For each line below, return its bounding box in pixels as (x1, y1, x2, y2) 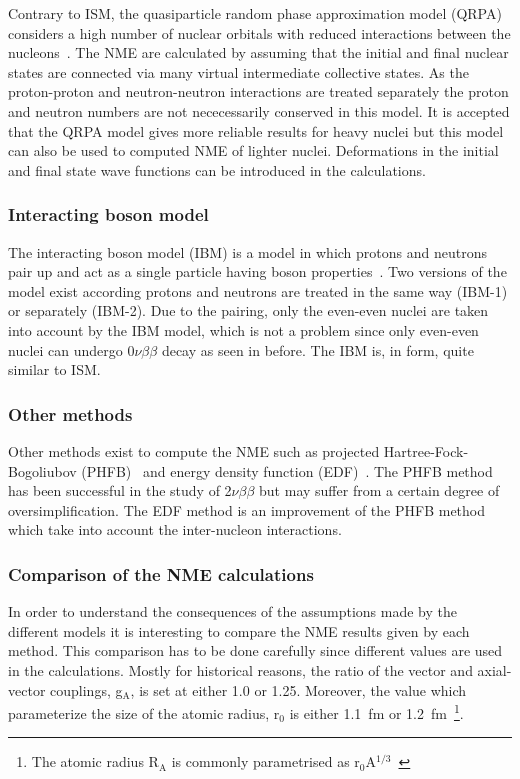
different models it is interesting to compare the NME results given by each (8, 620, 470, 641)
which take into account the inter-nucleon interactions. (8, 519, 342, 540)
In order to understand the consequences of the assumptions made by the (8, 601, 457, 622)
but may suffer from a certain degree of (259, 480, 500, 501)
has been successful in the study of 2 (8, 480, 232, 501)
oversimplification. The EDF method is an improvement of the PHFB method (8, 499, 486, 520)
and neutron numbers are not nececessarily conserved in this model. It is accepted (8, 100, 510, 121)
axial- (477, 659, 512, 680)
